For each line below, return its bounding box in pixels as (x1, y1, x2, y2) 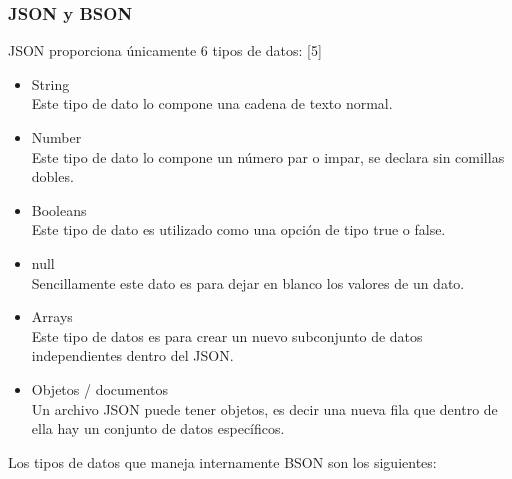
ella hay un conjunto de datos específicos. (31, 418, 285, 439)
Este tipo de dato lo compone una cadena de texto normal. (31, 93, 393, 114)
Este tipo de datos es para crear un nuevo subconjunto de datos (31, 325, 423, 346)
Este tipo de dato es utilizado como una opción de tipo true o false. (31, 219, 446, 240)
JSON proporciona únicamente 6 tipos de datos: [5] (8, 40, 322, 61)
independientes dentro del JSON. (31, 345, 234, 366)
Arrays (31, 306, 73, 327)
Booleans (31, 199, 87, 220)
